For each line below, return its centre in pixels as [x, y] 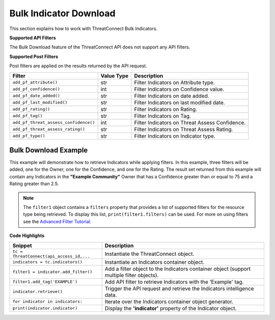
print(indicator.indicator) [45, 308]
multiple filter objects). [132, 275]
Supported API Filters [33, 38]
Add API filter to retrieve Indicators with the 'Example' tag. [174, 282]
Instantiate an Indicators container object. [155, 262]
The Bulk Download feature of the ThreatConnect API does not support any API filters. [100, 47]
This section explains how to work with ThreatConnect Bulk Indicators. [84, 29]
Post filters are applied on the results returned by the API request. [78, 66]
